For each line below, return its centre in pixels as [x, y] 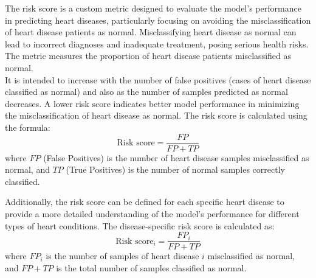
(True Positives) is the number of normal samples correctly [175, 169]
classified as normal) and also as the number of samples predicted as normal [146, 92]
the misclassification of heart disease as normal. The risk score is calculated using [156, 115]
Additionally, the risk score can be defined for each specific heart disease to [145, 202]
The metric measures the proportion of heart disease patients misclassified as [148, 56]
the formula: [28, 127]
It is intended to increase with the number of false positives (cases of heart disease [158, 79]
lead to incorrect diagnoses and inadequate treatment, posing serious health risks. [157, 43]
